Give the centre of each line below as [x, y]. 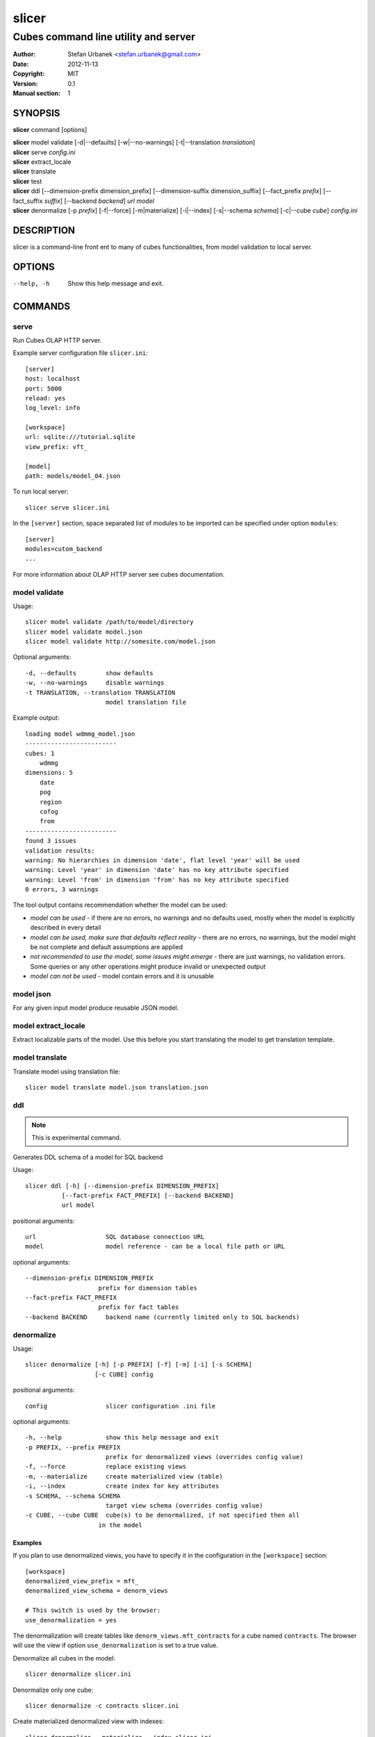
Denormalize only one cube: [53, 1690]
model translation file [146, 702]
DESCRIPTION [44, 230]
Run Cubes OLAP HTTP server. [57, 340]
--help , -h [31, 283]
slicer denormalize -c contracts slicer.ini [102, 1705]
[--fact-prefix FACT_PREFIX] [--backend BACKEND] [148, 1195]
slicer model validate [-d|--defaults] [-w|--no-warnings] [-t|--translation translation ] [134, 142]
